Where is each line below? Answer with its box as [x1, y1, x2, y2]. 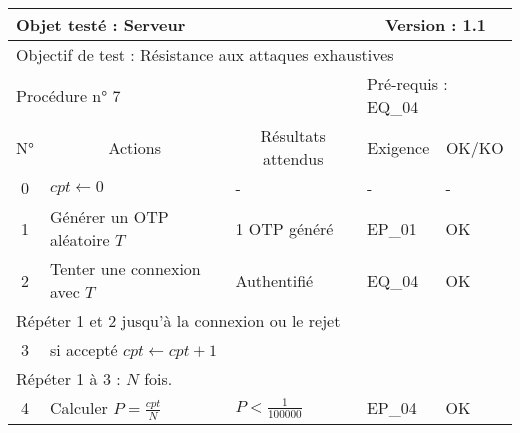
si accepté [50, 338, 118, 361]
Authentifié [235, 268, 314, 292]
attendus [262, 147, 324, 170]
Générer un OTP [50, 205, 169, 228]
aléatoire [50, 228, 110, 251]
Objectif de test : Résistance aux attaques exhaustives [16, 43, 394, 66]
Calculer [50, 396, 108, 419]
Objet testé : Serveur [16, 13, 186, 36]
